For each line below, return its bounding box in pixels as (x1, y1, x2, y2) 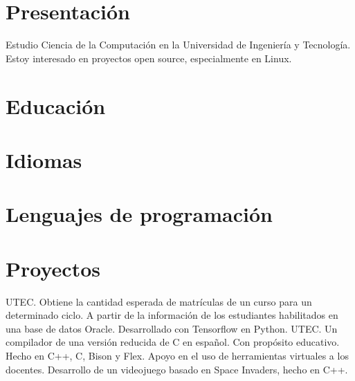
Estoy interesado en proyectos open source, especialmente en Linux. (6, 50, 292, 65)
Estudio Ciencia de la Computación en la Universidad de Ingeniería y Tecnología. (6, 37, 351, 52)
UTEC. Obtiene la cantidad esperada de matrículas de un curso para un (6, 294, 312, 308)
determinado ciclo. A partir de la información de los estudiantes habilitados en (6, 308, 338, 322)
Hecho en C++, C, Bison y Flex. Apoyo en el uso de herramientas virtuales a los (6, 348, 349, 362)
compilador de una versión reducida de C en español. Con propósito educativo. (6, 335, 340, 349)
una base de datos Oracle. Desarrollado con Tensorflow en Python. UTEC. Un (6, 321, 338, 335)
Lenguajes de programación (6, 200, 273, 228)
